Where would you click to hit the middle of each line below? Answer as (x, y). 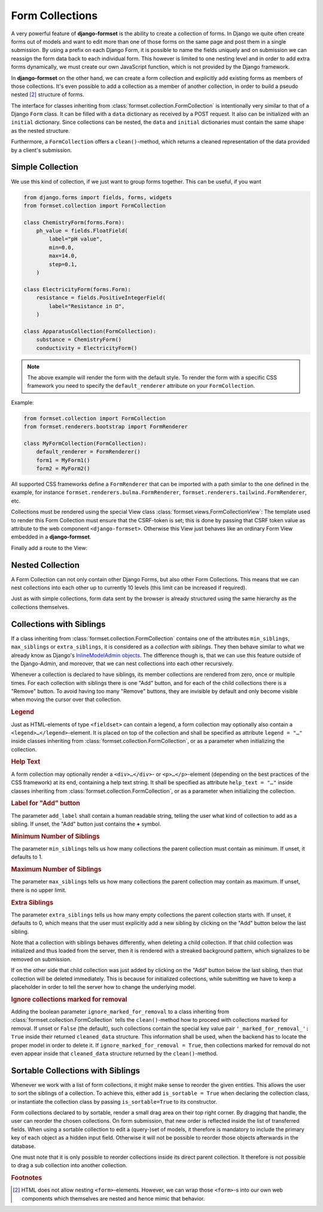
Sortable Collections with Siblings (76, 1071)
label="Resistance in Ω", (87, 306)
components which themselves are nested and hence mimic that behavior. (113, 1198)
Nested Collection (45, 565)
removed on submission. (41, 959)
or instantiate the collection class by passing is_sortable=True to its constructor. (114, 1101)
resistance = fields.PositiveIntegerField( (101, 298)
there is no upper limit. (39, 890)
